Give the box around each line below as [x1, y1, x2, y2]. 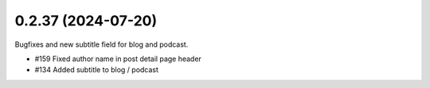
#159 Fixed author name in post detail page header [34, 54, 202, 63]
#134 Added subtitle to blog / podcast [34, 65, 159, 75]
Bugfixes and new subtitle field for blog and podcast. [14, 40, 189, 49]
